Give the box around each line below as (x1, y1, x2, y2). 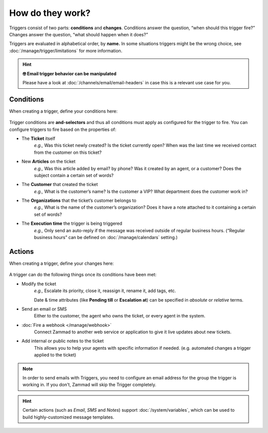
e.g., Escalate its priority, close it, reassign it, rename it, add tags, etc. (34, 288, 176, 294)
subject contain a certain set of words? (34, 172, 114, 178)
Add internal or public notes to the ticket (21, 338, 104, 344)
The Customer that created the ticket (21, 182, 98, 187)
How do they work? (9, 7, 91, 18)
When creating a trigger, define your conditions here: (9, 108, 118, 114)
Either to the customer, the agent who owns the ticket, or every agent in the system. (34, 313, 205, 319)
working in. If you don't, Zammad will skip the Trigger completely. (22, 382, 156, 388)
